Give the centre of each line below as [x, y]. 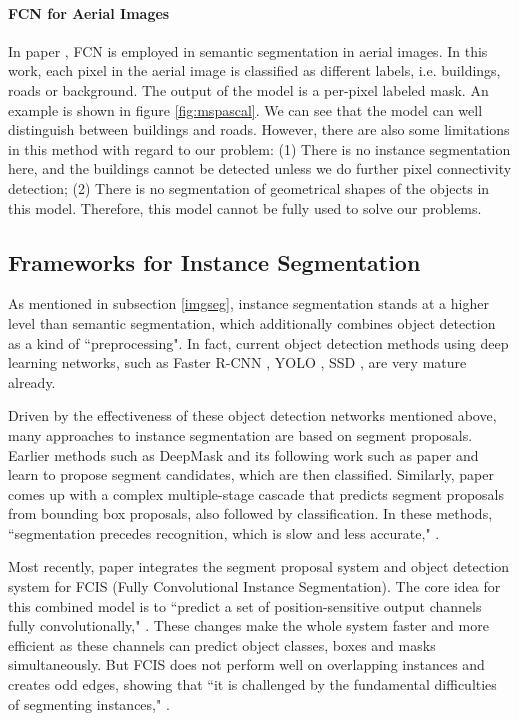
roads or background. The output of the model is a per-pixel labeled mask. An [248, 89]
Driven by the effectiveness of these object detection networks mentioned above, [252, 415]
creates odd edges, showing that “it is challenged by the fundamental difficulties [252, 684]
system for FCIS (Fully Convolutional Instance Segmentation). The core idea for [254, 586]
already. [32, 381]
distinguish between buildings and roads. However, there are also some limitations [259, 129]
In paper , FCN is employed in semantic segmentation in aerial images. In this [248, 50]
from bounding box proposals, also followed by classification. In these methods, [250, 513]
